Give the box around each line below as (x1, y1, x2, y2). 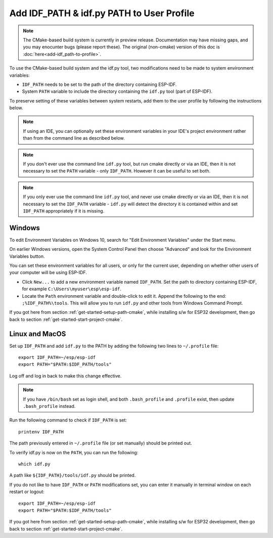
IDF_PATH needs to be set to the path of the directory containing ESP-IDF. (22, 81, 177, 87)
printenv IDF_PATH (18, 429, 64, 435)
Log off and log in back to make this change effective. (9, 372, 122, 379)
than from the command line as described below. (23, 135, 125, 141)
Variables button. (9, 253, 45, 259)
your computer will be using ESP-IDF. (9, 270, 87, 276)
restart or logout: (9, 489, 45, 495)
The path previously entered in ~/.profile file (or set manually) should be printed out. (9, 440, 192, 446)
